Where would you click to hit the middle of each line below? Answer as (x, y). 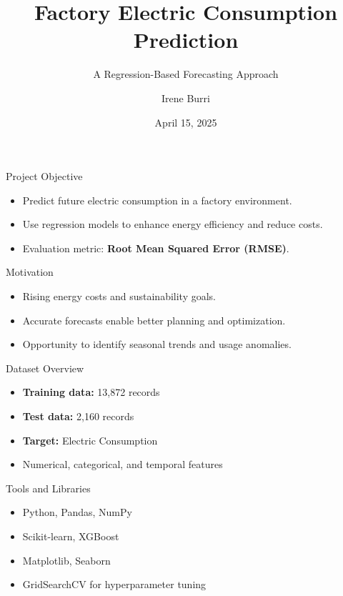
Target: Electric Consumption (90, 440)
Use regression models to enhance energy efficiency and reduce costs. (173, 224)
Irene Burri (186, 98)
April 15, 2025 (186, 122)
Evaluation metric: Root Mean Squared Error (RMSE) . (156, 248)
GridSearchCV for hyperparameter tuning (114, 584)
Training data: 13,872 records (91, 392)
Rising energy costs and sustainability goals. (119, 296)
